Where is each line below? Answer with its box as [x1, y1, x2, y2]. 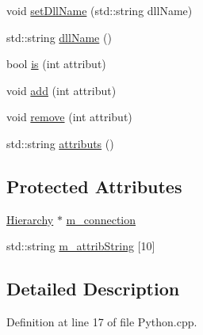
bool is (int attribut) [6, 55, 106, 72]
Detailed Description [6, 276, 180, 301]
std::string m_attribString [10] [6, 238, 155, 254]
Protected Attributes [6, 173, 182, 198]
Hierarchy [6, 211, 54, 227]
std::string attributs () [6, 135, 114, 151]
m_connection [66, 211, 136, 227]
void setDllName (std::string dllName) [6, 2, 193, 18]
